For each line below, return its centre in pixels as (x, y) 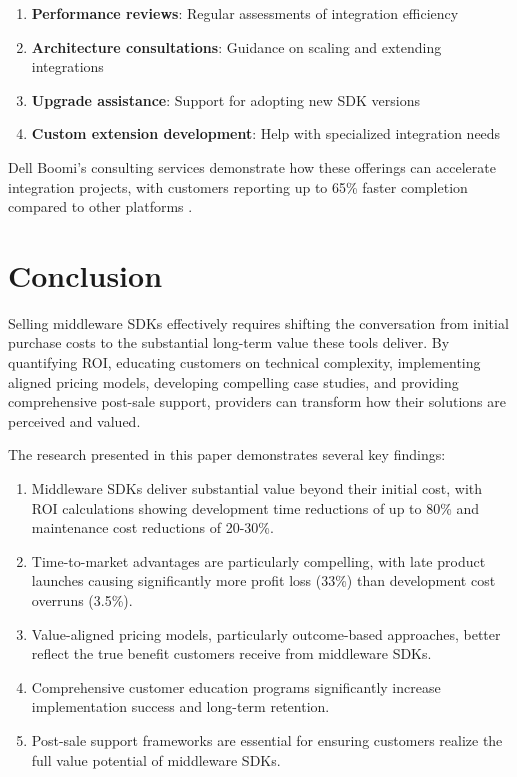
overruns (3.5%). (82, 600)
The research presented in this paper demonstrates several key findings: (227, 454)
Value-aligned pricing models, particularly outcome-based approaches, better (266, 633)
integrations (67, 66)
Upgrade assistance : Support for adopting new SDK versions (225, 99)
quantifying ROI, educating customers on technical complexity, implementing (244, 362)
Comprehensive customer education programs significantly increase (236, 686)
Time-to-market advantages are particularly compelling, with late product (258, 560)
